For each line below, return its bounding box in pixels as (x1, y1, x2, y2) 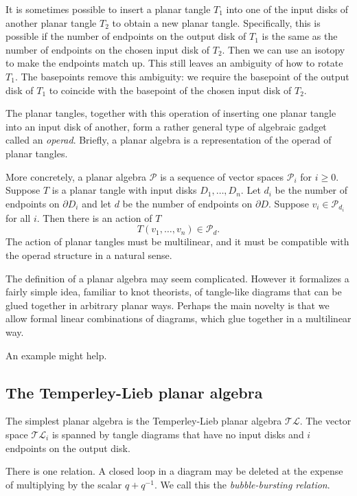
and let (82, 196, 111, 210)
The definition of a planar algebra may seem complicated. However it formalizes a (5, 271, 349, 285)
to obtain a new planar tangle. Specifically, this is (112, 15, 321, 30)
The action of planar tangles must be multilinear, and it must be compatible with (5, 234, 349, 249)
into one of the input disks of (226, 2, 349, 16)
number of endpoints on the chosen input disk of (5, 42, 210, 56)
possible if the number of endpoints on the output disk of (5, 29, 246, 43)
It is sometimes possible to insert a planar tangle (5, 2, 211, 16)
